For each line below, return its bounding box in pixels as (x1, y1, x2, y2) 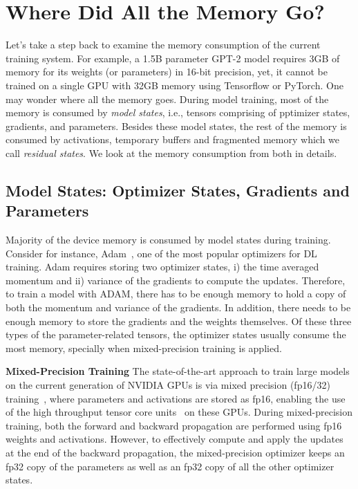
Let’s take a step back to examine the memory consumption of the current (6, 37, 321, 52)
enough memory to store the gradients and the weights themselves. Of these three (6, 313, 352, 328)
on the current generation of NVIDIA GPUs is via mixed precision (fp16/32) (6, 378, 330, 391)
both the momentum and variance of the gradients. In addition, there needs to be (6, 300, 351, 315)
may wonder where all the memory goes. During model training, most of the (6, 91, 329, 106)
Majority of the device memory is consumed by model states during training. (6, 232, 331, 247)
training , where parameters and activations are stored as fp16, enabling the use (6, 391, 346, 405)
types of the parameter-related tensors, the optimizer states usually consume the (6, 327, 346, 342)
